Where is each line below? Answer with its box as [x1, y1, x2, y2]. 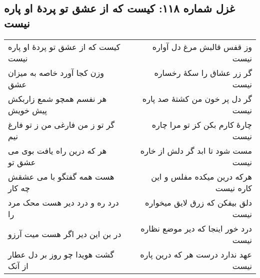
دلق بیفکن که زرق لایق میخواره [145, 196, 252, 208]
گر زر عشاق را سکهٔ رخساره [154, 66, 252, 78]
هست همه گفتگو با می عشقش [8, 170, 114, 182]
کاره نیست [215, 182, 252, 194]
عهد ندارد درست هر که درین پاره [140, 248, 252, 260]
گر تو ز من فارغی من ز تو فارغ [8, 118, 115, 130]
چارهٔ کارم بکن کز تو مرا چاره [151, 118, 252, 130]
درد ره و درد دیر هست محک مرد [8, 196, 119, 208]
